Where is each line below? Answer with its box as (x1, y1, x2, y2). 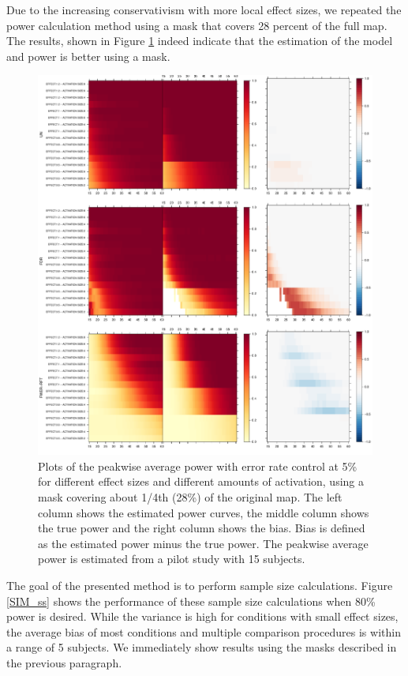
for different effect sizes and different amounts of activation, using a (38, 473, 364, 490)
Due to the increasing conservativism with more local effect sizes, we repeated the (6, 2, 402, 17)
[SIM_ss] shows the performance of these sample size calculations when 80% (6, 592, 376, 609)
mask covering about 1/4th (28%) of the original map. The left (38, 488, 342, 505)
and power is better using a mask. (6, 47, 170, 64)
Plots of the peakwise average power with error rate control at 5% (38, 457, 357, 474)
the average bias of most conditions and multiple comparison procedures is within (6, 623, 401, 640)
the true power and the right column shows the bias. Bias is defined (38, 520, 365, 536)
